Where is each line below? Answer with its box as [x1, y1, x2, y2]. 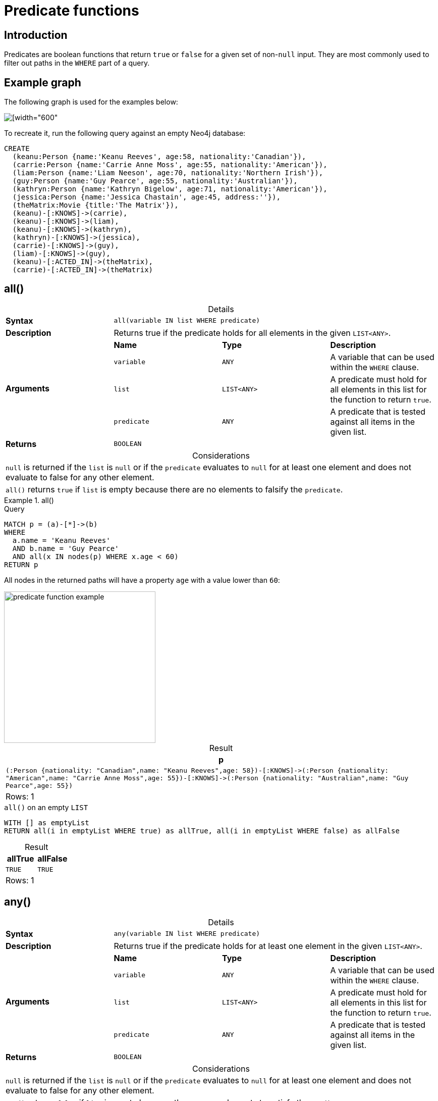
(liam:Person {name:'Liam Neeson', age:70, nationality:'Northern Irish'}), [12, 169, 323, 177]
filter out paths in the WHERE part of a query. [4, 59, 150, 68]
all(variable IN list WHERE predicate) [114, 317, 260, 325]
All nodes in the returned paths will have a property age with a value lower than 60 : [4, 575, 280, 584]
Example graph [4, 76, 81, 89]
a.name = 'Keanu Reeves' [12, 536, 111, 544]
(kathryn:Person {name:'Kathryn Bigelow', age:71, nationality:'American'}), [12, 185, 327, 193]
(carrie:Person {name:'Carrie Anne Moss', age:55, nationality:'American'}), [12, 161, 327, 169]
